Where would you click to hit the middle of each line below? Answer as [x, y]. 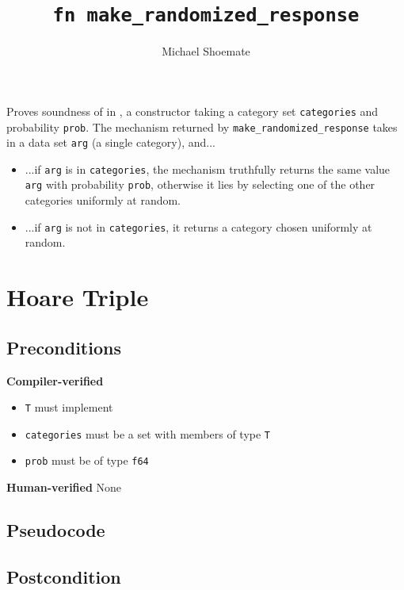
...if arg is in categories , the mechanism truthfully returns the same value [208, 169]
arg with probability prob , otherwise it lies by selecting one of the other [200, 184]
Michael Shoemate [206, 51]
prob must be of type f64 [87, 460]
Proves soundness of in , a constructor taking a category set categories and [192, 111]
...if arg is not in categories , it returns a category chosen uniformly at [198, 226]
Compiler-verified [55, 380]
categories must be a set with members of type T [148, 433]
